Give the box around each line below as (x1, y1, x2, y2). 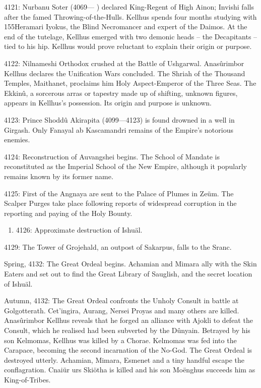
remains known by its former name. (4, 171, 113, 181)
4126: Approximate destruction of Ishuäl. (16, 225, 143, 235)
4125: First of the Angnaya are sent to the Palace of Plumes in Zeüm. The (4, 188, 234, 198)
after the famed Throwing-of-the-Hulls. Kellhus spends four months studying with (4, 11, 257, 22)
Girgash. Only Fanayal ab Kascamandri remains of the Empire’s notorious (4, 124, 233, 135)
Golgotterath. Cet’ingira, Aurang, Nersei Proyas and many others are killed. (4, 305, 239, 315)
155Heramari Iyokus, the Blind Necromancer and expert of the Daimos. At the (4, 21, 247, 32)
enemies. (4, 134, 30, 145)
